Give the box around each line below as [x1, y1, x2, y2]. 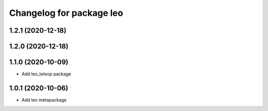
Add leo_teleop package [21, 71, 71, 77]
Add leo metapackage [21, 97, 67, 103]
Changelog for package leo [9, 7, 124, 18]
